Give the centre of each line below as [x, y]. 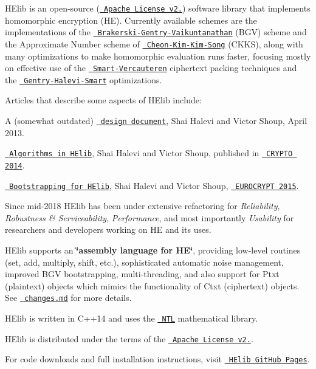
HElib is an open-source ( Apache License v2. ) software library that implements [158, 8]
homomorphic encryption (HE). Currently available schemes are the [131, 20]
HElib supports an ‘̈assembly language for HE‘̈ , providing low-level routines [153, 250]
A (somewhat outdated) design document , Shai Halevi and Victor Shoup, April [156, 121]
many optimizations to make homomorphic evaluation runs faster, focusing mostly [158, 56]
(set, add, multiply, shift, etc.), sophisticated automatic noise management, [144, 262]
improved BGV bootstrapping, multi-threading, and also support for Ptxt [142, 274]
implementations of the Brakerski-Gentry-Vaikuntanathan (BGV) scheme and [156, 32]
